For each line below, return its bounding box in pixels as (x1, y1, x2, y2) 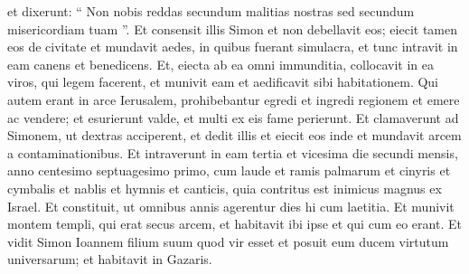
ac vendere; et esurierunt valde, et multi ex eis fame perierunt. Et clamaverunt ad (7, 108, 459, 127)
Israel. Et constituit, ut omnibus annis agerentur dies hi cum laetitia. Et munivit (7, 196, 455, 215)
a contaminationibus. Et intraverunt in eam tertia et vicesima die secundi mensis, (7, 143, 458, 162)
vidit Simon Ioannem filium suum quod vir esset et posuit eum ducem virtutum (7, 231, 449, 250)
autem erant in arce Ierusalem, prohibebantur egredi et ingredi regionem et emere (7, 90, 460, 109)
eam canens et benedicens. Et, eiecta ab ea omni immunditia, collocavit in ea (7, 54, 435, 73)
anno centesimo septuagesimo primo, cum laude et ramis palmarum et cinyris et (7, 161, 451, 180)
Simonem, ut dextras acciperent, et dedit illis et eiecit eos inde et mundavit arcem (7, 126, 462, 145)
